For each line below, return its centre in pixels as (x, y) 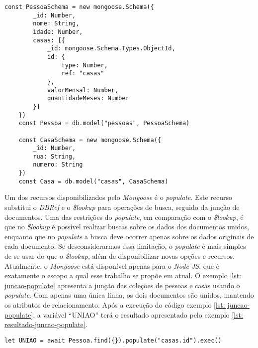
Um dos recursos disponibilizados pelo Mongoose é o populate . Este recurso (119, 197)
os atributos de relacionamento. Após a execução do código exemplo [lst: (115, 304)
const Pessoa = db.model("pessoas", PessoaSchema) (104, 123)
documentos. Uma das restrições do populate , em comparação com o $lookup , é (124, 217)
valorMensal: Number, (83, 90)
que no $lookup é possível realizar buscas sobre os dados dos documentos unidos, (127, 227)
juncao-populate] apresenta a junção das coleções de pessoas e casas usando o (122, 285)
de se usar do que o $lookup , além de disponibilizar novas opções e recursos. (120, 256)
